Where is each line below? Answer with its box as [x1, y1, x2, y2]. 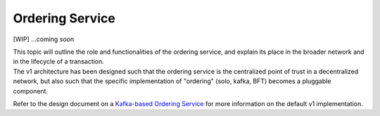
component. [13, 87, 49, 95]
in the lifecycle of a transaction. [13, 57, 105, 66]
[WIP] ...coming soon [13, 35, 75, 43]
